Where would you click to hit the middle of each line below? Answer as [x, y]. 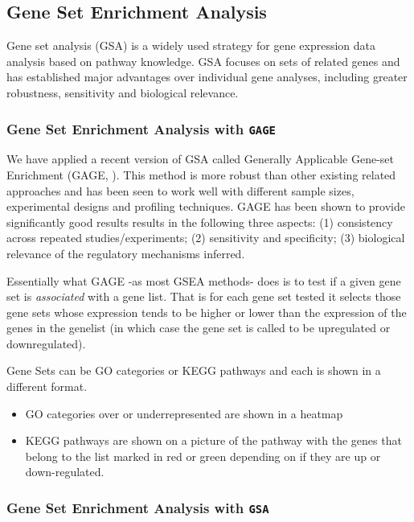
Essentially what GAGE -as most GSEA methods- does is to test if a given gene [204, 280]
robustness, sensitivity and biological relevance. [123, 92]
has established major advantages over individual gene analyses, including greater [207, 77]
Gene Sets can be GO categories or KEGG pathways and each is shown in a [194, 370]
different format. [47, 386]
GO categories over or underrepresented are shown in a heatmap [184, 413]
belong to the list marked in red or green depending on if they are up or [203, 456]
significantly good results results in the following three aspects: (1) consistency [200, 222]
